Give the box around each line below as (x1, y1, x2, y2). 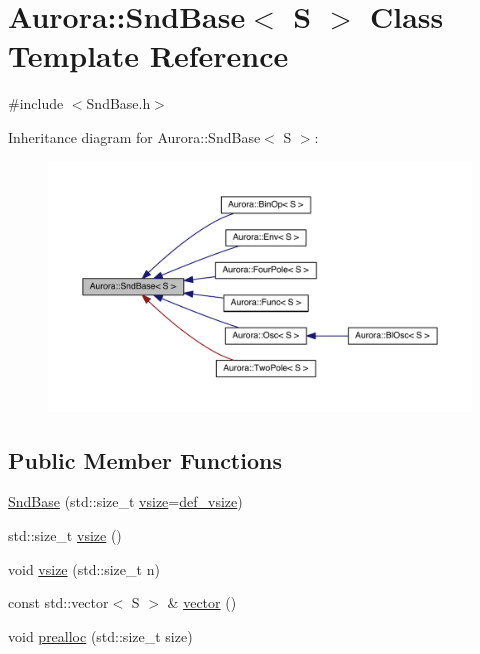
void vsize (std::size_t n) (8, 558, 160, 579)
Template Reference (8, 35, 289, 76)
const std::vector (8, 592, 109, 613)
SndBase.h (86, 93, 151, 114)
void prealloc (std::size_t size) (8, 625, 193, 646)
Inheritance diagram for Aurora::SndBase (8, 126, 261, 147)
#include (8, 93, 64, 114)
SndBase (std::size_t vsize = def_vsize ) (8, 491, 243, 512)
